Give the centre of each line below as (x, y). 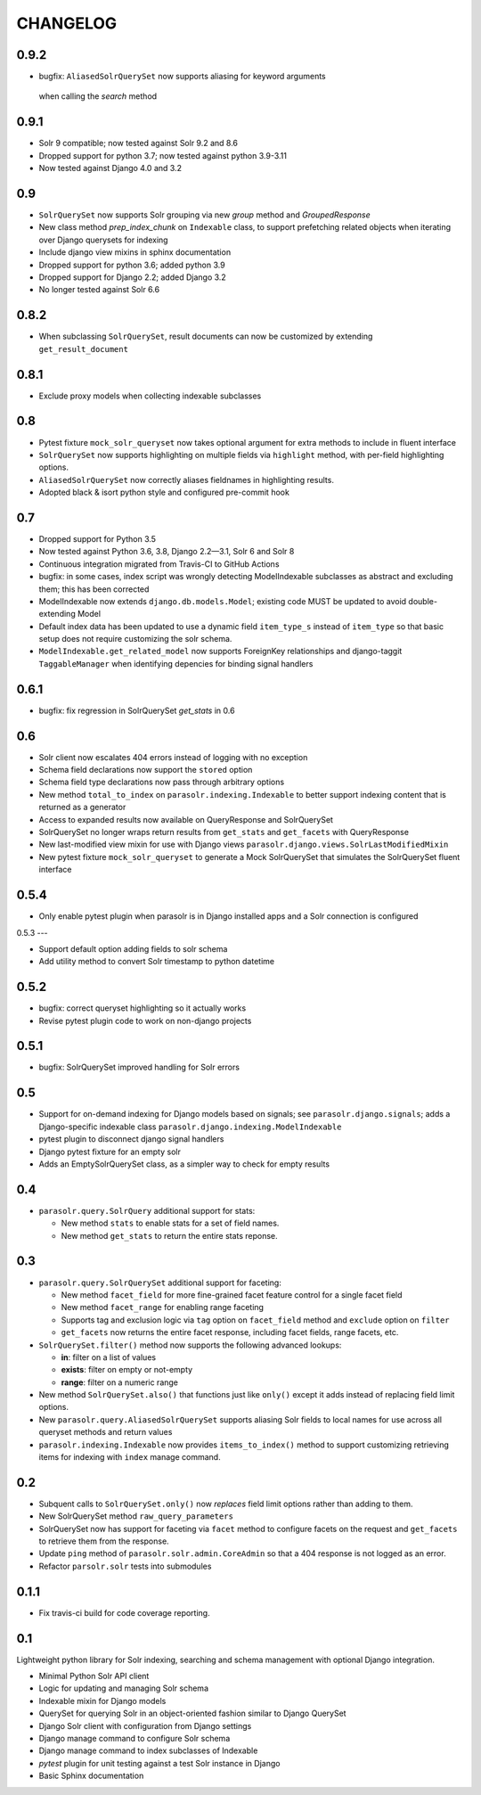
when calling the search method (98, 96)
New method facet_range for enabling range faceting (163, 1307)
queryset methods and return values (106, 1432)
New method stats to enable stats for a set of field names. (170, 1223)
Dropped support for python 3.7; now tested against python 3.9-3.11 (163, 155)
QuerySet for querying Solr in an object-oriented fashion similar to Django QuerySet (192, 1713)
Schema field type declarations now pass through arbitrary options (162, 782)
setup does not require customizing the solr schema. (135, 639)
